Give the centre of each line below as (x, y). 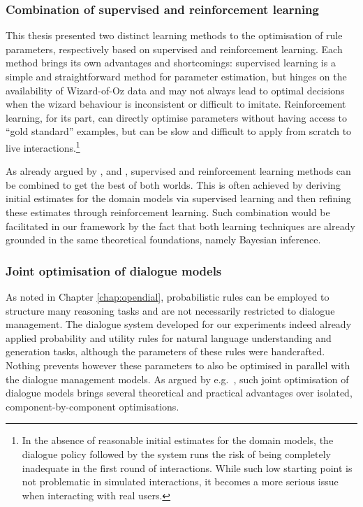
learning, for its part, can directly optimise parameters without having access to (177, 117)
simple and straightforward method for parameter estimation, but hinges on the (176, 76)
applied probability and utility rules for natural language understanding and (169, 337)
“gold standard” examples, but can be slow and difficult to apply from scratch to (179, 131)
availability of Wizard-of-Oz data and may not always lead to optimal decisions (175, 90)
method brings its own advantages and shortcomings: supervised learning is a (171, 63)
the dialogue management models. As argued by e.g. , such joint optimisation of (177, 379)
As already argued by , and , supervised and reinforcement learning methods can (178, 171)
